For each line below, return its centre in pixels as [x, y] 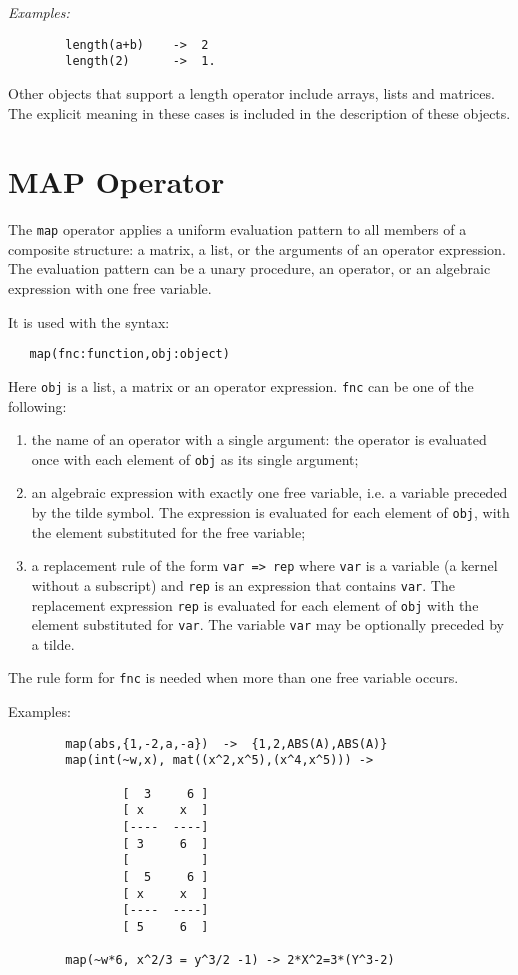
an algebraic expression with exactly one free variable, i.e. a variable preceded [269, 492]
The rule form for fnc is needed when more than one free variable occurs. [233, 677]
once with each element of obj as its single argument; [195, 458]
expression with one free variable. [110, 288]
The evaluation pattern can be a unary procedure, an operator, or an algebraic [249, 268]
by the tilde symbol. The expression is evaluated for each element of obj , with [270, 512]
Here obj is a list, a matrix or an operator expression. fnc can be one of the [241, 385]
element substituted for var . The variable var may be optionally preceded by [267, 624]
